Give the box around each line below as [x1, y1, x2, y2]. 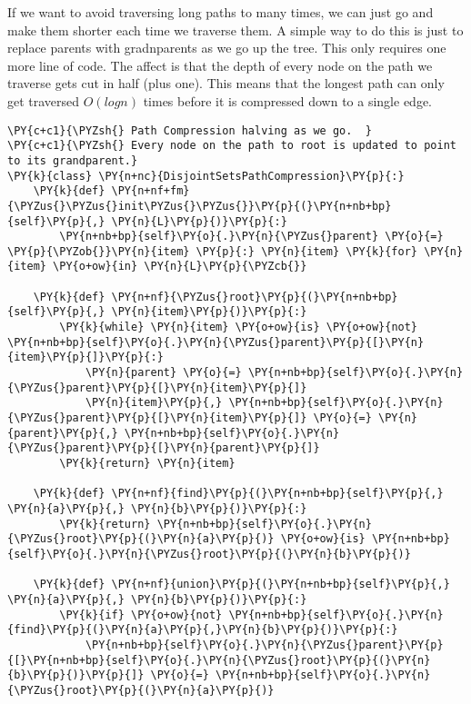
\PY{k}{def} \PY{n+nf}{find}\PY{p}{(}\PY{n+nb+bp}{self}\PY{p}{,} [33, 487, 444, 501]
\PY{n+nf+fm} [111, 184, 190, 198]
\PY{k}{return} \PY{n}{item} [59, 457, 235, 470]
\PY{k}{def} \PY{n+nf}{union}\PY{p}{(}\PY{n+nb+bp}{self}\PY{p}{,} [33, 578, 450, 591]
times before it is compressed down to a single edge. [143, 91, 432, 110]
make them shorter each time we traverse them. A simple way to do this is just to [7, 20, 464, 39]
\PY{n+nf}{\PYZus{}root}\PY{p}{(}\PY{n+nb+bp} [111, 290, 398, 303]
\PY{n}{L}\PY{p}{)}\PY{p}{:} [111, 214, 287, 228]
